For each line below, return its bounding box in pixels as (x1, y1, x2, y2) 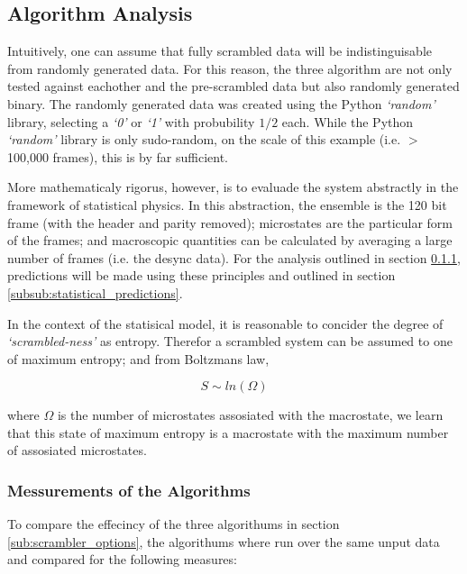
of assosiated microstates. (7, 441, 147, 460)
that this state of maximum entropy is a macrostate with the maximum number (7, 423, 449, 442)
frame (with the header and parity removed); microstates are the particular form (7, 213, 453, 232)
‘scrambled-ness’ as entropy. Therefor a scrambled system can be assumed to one (7, 332, 453, 351)
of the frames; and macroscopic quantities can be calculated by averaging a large (7, 231, 453, 250)
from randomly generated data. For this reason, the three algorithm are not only (7, 59, 453, 77)
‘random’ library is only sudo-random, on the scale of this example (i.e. (7, 130, 401, 149)
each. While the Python (281, 112, 414, 131)
